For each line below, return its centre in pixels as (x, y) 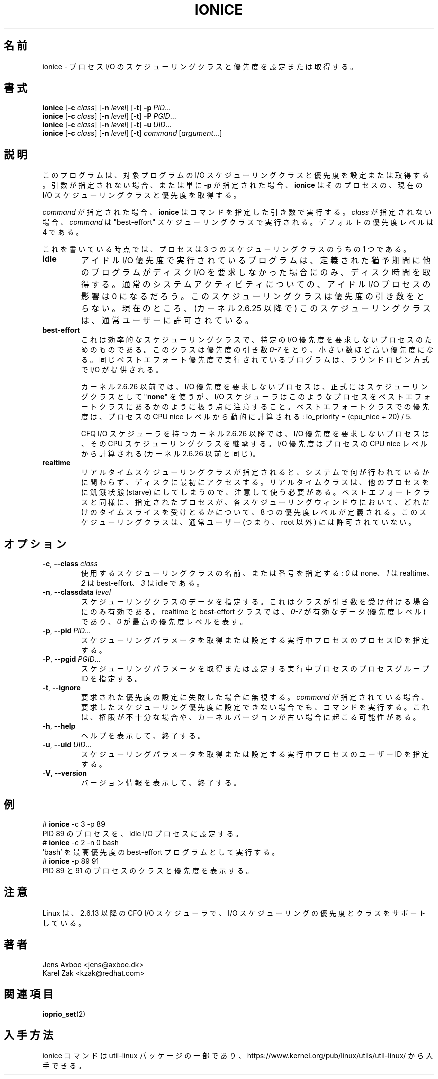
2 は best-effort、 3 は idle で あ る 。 (142, 583)
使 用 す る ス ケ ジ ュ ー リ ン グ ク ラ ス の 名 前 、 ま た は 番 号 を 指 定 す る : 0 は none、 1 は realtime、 (257, 573)
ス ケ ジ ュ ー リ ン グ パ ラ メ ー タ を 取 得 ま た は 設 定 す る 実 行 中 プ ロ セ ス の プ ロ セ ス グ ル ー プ (255, 669)
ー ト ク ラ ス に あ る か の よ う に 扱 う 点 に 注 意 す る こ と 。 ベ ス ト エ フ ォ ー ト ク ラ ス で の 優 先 (255, 407)
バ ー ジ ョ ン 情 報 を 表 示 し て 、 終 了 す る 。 (161, 783)
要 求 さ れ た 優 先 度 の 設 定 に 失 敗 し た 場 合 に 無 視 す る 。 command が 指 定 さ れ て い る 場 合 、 (255, 697)
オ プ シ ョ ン (35, 544)
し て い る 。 (64, 923)
